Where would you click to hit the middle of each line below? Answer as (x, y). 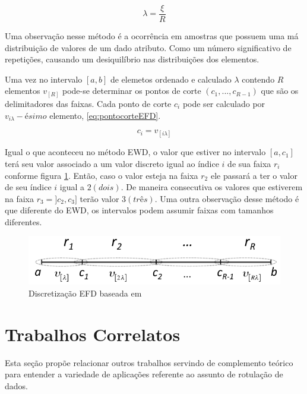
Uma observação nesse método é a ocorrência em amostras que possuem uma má (152, 36)
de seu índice (28, 187)
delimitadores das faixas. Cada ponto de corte (88, 103)
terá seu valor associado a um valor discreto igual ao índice (112, 163)
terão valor (99, 198)
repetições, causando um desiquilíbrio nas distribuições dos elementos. (132, 59)
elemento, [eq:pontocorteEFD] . (105, 115)
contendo (258, 79)
